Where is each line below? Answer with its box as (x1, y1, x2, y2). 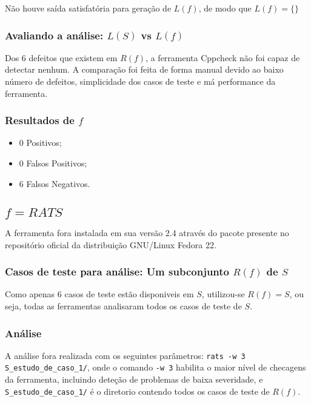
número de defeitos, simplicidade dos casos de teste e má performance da (5, 75, 276, 87)
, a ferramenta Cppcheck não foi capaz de (145, 51, 300, 64)
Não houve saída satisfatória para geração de (5, 2, 172, 14)
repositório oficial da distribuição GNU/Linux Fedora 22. (5, 238, 216, 251)
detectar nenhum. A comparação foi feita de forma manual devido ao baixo (5, 63, 284, 76)
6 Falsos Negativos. (19, 177, 90, 189)
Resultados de (5, 113, 75, 128)
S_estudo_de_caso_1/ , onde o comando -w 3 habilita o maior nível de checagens (5, 361, 306, 374)
